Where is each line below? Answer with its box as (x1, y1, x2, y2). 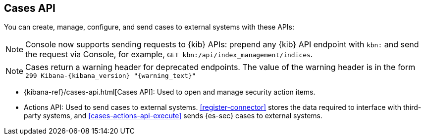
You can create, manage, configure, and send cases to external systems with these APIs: (4, 23, 294, 32)
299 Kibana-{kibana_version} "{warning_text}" (25, 72, 196, 80)
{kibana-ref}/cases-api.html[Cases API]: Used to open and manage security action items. (24, 88, 316, 97)
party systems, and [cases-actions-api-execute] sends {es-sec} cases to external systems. (24, 111, 323, 120)
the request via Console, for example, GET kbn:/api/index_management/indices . (25, 49, 313, 60)
